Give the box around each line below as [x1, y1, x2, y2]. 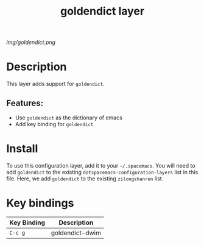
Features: [6, 98, 44, 108]
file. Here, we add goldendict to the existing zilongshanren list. [6, 175, 164, 182]
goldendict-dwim [51, 229, 102, 237]
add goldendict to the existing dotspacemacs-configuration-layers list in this [6, 168, 199, 176]
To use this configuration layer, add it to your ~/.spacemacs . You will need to [6, 162, 196, 169]
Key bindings [6, 196, 74, 210]
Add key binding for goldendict [15, 120, 94, 127]
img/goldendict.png [6, 38, 56, 46]
